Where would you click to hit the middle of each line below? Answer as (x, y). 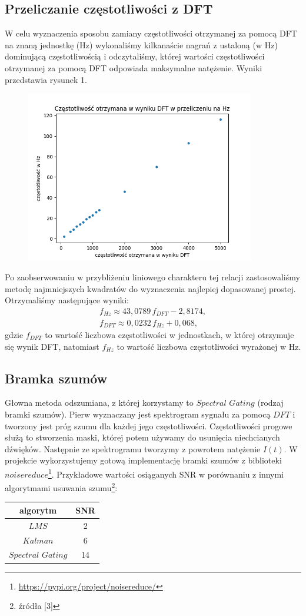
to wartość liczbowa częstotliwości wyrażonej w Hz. (209, 346)
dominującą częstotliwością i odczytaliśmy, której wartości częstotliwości (135, 56)
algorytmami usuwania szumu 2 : (61, 487)
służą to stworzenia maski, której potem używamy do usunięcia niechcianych (142, 437)
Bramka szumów (56, 378)
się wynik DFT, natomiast (52, 346)
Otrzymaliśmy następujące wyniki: (67, 300)
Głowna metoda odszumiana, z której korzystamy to (99, 403)
